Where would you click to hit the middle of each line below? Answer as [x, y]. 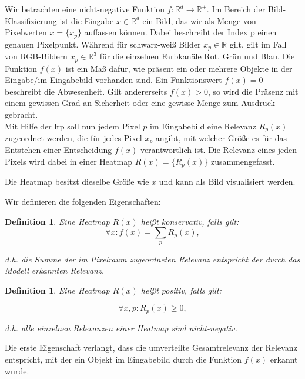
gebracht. [21, 114]
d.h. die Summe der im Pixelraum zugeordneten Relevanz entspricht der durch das [152, 259]
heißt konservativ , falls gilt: [190, 221]
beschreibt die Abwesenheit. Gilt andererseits [86, 91]
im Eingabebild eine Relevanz [203, 126]
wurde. [17, 370]
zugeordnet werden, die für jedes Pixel [73, 137]
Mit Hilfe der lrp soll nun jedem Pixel [73, 126]
